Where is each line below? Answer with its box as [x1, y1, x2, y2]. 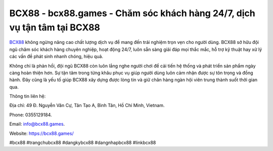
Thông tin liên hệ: [9, 93, 46, 99]
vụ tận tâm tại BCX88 [9, 22, 101, 33]
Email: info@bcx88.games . [9, 121, 65, 127]
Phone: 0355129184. [9, 112, 52, 118]
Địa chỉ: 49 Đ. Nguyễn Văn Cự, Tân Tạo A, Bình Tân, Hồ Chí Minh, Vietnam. [9, 103, 165, 109]
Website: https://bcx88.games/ [9, 130, 74, 136]
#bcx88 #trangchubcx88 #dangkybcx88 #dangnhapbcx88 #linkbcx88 [9, 139, 156, 146]
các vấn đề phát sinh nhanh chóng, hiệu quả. [9, 54, 104, 60]
